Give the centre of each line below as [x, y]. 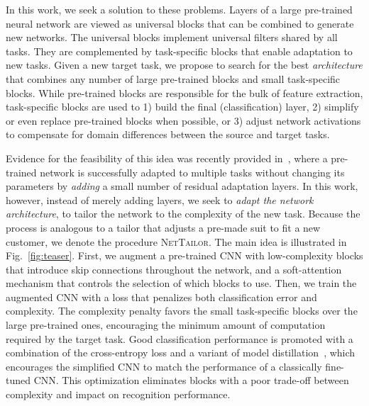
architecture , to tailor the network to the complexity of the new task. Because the [183, 214]
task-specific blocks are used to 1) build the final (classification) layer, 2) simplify [182, 107]
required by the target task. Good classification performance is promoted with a [180, 338]
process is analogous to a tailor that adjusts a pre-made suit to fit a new [163, 227]
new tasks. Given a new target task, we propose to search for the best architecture [184, 65]
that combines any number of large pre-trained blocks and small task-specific [173, 78]
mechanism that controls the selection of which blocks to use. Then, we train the [181, 283]
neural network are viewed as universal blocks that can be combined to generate [180, 23]
